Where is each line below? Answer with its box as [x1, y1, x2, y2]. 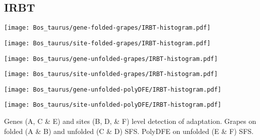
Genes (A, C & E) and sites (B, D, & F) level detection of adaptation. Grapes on [4, 116, 256, 126]
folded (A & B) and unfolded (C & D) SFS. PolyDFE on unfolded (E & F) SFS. [4, 125, 254, 136]
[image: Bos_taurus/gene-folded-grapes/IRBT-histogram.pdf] [4, 24, 211, 32]
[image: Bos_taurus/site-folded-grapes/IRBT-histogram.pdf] [4, 39, 211, 47]
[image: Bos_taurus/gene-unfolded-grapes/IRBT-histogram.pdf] [4, 55, 218, 62]
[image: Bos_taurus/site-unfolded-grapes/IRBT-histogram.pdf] [4, 71, 218, 78]
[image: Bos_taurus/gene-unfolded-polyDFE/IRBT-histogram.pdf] [4, 86, 222, 93]
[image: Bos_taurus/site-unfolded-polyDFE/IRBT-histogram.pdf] [4, 101, 222, 109]
